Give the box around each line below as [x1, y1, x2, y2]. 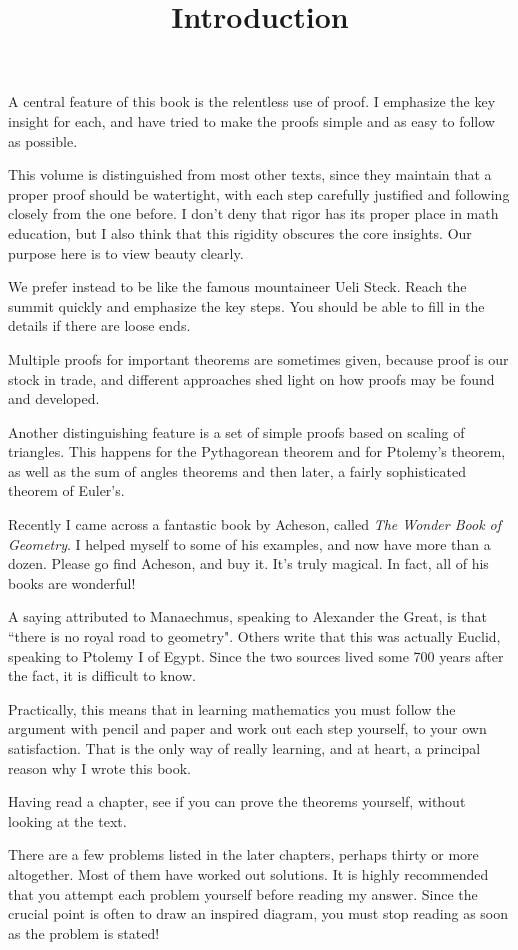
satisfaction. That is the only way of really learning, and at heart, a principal [8, 738, 481, 758]
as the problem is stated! [8, 922, 160, 943]
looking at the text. [8, 810, 127, 831]
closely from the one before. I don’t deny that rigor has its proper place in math [8, 203, 499, 224]
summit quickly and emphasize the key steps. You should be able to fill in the [8, 295, 485, 316]
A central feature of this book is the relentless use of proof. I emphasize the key [8, 91, 496, 112]
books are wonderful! [8, 572, 136, 593]
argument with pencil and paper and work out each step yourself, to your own [8, 718, 487, 739]
